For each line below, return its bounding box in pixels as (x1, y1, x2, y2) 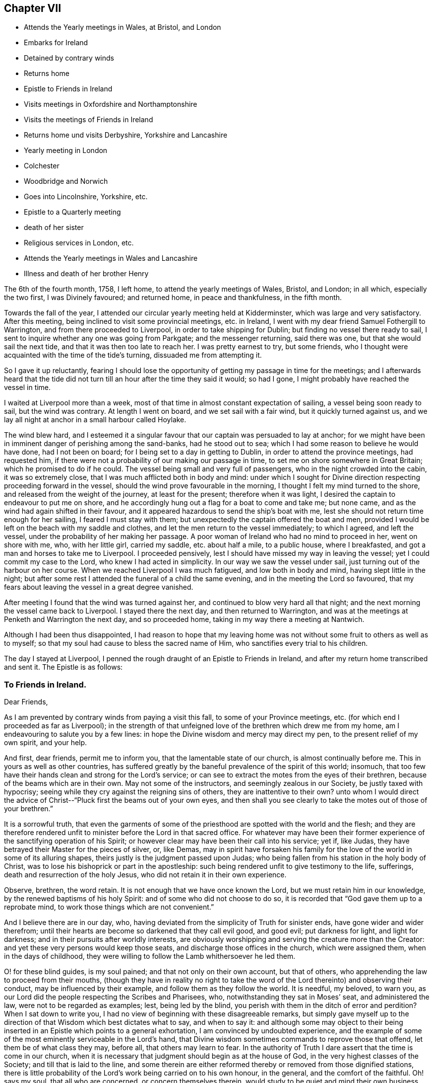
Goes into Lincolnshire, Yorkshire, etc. (24, 192, 148, 201)
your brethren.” (4, 804, 53, 813)
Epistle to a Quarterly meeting (24, 208, 121, 217)
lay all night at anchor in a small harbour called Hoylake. (4, 415, 186, 424)
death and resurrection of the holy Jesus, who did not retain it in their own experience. (4, 870, 287, 879)
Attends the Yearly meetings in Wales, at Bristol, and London (24, 23, 221, 32)
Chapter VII (4, 2, 62, 14)
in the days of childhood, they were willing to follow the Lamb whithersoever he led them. (4, 952, 296, 961)
